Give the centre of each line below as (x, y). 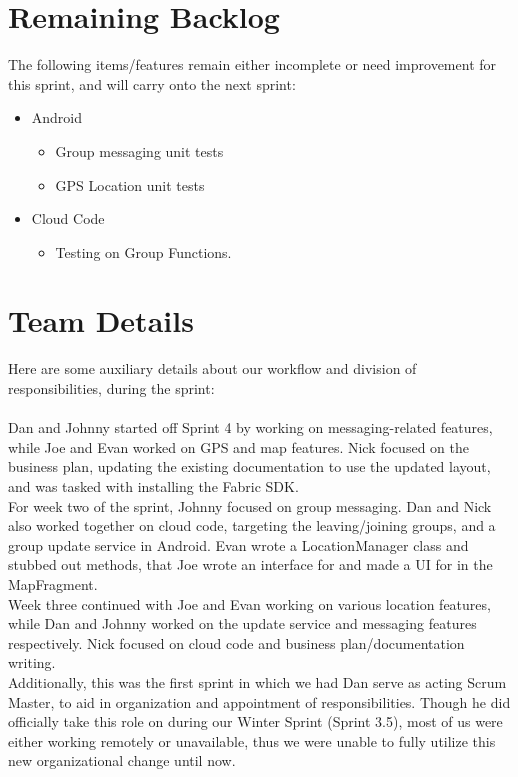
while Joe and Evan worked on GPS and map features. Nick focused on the (238, 446)
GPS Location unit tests (130, 184)
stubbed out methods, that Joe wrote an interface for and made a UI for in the (250, 564)
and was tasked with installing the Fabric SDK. (153, 485)
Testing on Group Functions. (143, 251)
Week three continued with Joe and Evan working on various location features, (249, 603)
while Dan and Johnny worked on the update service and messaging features (242, 623)
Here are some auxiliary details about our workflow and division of (212, 368)
